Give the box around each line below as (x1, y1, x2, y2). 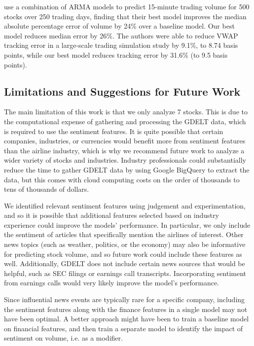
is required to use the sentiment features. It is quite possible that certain (4, 126, 223, 136)
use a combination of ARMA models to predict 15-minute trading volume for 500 (4, 1, 250, 11)
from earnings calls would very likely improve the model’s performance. (4, 277, 219, 288)
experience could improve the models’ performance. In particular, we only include (4, 219, 251, 230)
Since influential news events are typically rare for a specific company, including (4, 294, 245, 305)
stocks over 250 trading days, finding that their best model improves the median (4, 11, 247, 21)
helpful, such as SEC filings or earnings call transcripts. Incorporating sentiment (4, 268, 247, 278)
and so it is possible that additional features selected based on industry (4, 210, 219, 220)
